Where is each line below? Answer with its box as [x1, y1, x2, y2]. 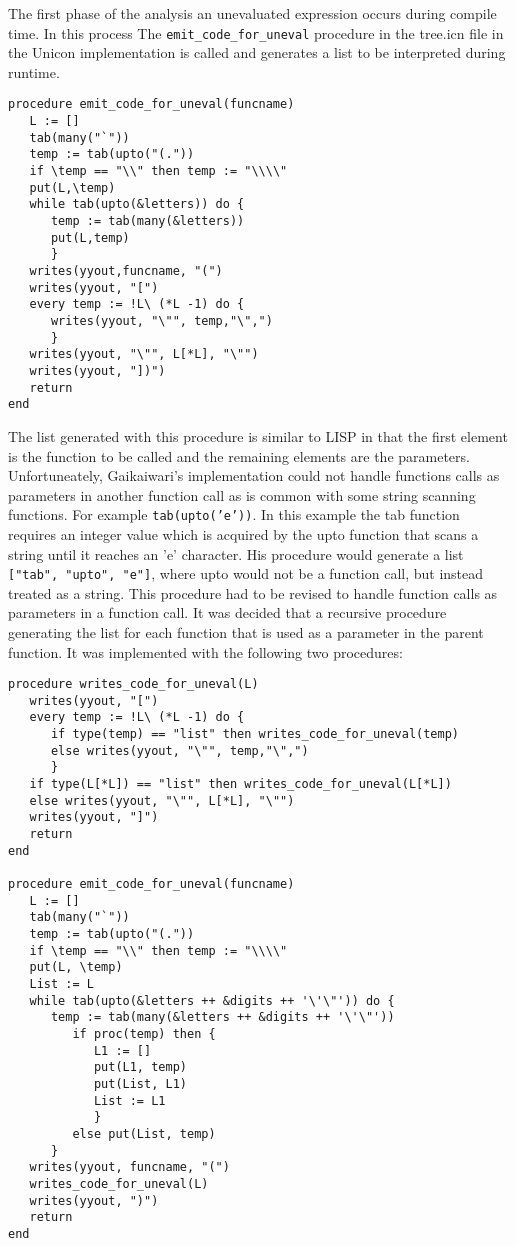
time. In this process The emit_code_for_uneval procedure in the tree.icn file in [8, 22, 504, 43]
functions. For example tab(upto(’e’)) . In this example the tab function [8, 504, 460, 525]
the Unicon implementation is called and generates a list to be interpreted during [8, 42, 506, 63]
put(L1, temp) [93, 1060, 187, 1075]
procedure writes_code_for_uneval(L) [8, 677, 259, 692]
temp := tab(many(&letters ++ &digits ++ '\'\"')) [50, 1010, 395, 1025]
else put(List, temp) [72, 1126, 216, 1141]
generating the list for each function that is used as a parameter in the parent [8, 621, 484, 642]
